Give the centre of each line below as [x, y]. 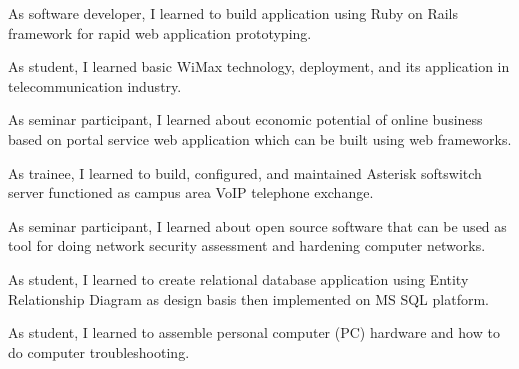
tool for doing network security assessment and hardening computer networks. [247, 245]
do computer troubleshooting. [99, 351]
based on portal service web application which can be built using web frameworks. [260, 138]
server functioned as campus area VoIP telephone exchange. [191, 192]
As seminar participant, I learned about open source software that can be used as [257, 225]
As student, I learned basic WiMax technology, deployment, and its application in [259, 66]
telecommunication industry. [95, 85]
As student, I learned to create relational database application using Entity [238, 278]
